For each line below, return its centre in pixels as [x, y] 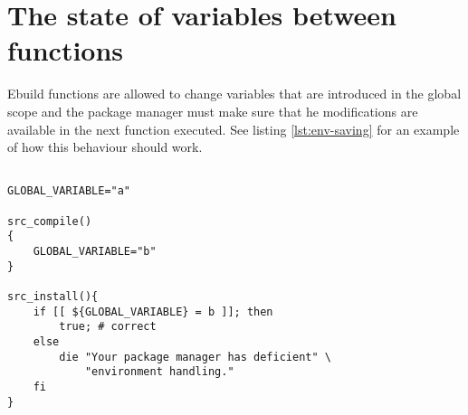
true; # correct [108, 327]
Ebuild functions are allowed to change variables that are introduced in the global [234, 94]
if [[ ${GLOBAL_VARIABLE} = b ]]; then [153, 311]
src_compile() [50, 221]
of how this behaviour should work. [105, 147]
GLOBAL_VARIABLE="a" [69, 191]
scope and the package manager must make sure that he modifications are [213, 111]
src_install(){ [53, 296]
